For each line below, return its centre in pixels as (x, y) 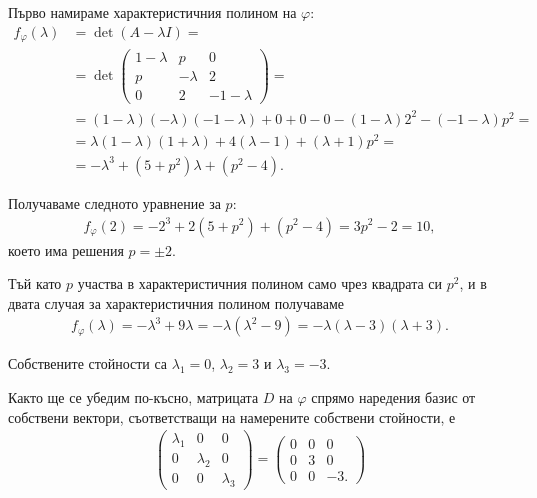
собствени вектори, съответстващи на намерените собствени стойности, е (232, 416)
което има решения (66, 249)
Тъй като (35, 283)
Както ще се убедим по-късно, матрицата (133, 396)
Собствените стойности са (88, 363)
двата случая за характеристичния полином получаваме (176, 302)
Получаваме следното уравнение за (114, 202)
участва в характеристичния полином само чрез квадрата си (260, 283)
